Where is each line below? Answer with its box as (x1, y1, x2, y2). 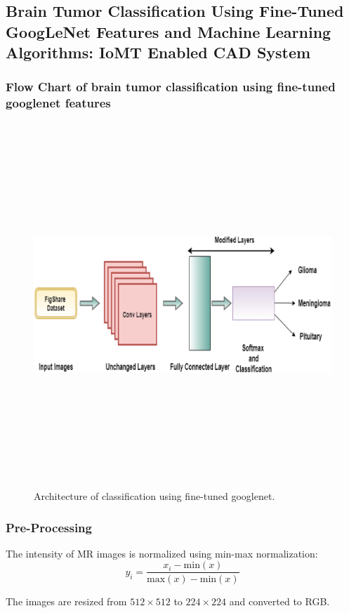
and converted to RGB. (229, 593, 330, 608)
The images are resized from (6, 593, 127, 608)
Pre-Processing (6, 518, 92, 536)
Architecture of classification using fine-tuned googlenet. (34, 489, 275, 503)
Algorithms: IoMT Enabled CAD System (6, 41, 311, 63)
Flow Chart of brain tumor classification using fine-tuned (6, 78, 336, 95)
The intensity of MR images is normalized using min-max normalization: (6, 546, 318, 560)
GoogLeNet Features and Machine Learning (6, 20, 331, 42)
